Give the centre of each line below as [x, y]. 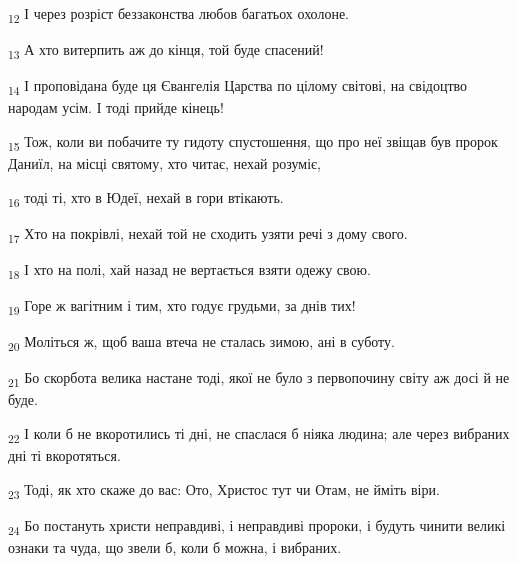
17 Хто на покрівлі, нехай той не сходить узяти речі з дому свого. [208, 234]
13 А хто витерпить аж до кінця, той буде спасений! [166, 50]
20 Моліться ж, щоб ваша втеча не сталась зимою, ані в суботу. [201, 342]
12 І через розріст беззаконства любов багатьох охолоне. [178, 14]
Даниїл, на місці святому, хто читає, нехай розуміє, [164, 163]
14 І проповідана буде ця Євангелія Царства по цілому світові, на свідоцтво [238, 87]
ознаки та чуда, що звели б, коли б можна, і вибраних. [175, 547]
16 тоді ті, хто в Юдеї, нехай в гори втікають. [146, 198]
